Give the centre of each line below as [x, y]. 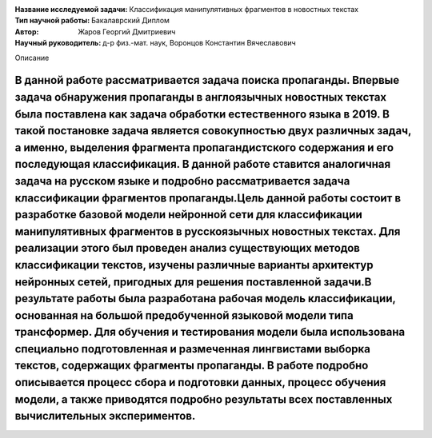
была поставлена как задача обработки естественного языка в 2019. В [202, 114]
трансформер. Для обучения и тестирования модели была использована [210, 332]
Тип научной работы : [52, 21]
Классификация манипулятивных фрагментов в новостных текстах [244, 9]
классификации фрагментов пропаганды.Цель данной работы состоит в [208, 198]
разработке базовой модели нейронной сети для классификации [189, 215]
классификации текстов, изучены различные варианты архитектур [194, 265]
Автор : [27, 31]
